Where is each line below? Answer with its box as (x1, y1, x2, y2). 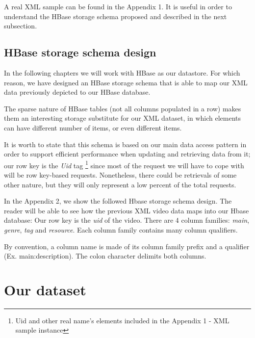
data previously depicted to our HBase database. (4, 87, 151, 97)
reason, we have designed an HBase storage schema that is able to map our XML (4, 77, 248, 87)
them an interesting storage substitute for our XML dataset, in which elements (4, 113, 241, 123)
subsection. (4, 21, 37, 31)
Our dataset (4, 279, 86, 299)
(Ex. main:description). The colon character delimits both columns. (4, 251, 206, 261)
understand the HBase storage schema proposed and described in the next (4, 11, 227, 21)
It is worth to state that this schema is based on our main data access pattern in (4, 139, 247, 149)
